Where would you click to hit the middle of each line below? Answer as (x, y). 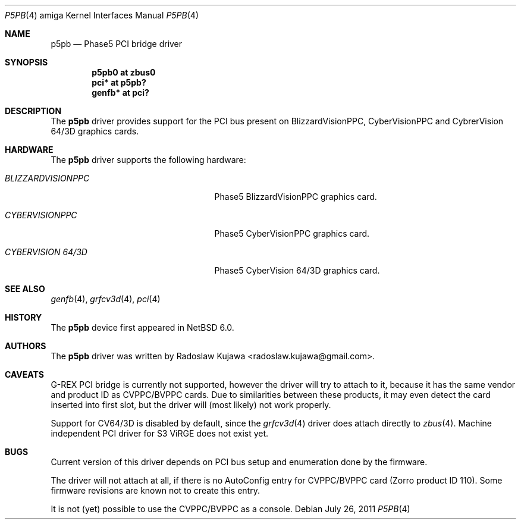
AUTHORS (26, 346)
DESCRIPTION (33, 111)
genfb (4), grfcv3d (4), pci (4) (106, 299)
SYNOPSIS (26, 62)
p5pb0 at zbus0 (124, 72)
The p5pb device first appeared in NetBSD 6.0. (142, 327)
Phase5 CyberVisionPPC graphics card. (292, 233)
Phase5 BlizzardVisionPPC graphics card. (296, 197)
